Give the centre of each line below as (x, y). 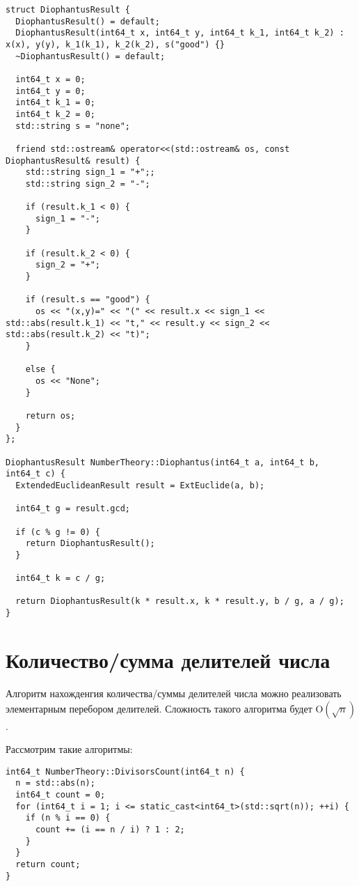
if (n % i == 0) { (68, 818)
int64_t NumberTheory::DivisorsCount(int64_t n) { (125, 771)
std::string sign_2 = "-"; (88, 184)
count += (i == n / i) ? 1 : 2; (110, 829)
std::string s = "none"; (73, 126)
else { (40, 370)
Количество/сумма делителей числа (168, 659)
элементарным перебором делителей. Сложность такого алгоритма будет (159, 708)
